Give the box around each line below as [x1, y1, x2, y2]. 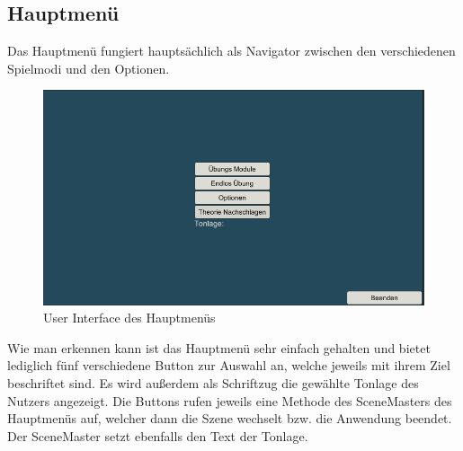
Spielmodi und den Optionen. [7, 58, 170, 77]
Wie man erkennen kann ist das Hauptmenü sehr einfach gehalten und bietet [7, 338, 431, 357]
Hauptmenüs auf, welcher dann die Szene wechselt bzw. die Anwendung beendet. [7, 409, 452, 428]
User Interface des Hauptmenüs [43, 308, 216, 327]
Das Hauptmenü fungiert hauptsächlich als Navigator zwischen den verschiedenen [7, 41, 456, 60]
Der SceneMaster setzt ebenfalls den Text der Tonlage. [7, 426, 308, 445]
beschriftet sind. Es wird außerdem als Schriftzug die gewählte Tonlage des [7, 373, 419, 392]
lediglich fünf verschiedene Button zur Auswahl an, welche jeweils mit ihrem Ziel [7, 356, 450, 375]
